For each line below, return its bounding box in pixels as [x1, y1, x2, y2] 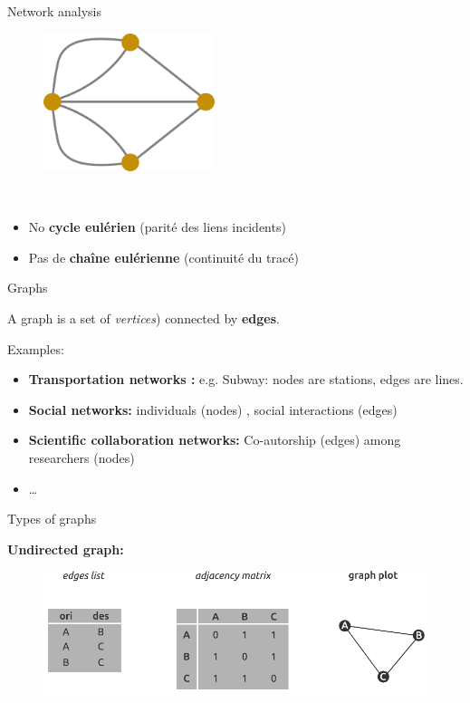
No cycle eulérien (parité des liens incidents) [28, 217, 286, 236]
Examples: [7, 339, 64, 358]
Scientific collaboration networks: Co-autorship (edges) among [28, 430, 401, 449]
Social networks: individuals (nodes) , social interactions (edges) [28, 400, 398, 419]
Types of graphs [7, 509, 97, 528]
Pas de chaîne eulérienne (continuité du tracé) [28, 247, 299, 266]
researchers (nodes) [28, 448, 135, 467]
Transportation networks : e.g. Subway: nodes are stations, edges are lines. [28, 370, 464, 389]
